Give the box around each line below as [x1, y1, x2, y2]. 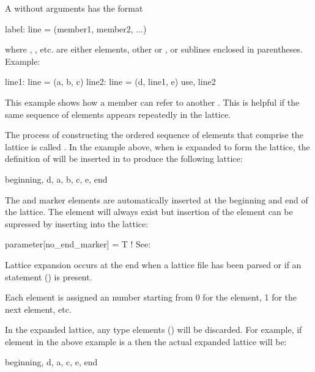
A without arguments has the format [5, 2, 143, 14]
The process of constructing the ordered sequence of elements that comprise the [5, 128, 303, 141]
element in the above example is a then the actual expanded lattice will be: [5, 335, 287, 348]
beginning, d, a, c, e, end [5, 356, 98, 368]
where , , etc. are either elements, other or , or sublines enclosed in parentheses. [5, 43, 303, 56]
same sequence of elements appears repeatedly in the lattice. [5, 108, 231, 120]
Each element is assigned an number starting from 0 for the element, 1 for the [5, 291, 297, 304]
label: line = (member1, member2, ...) [5, 22, 147, 35]
